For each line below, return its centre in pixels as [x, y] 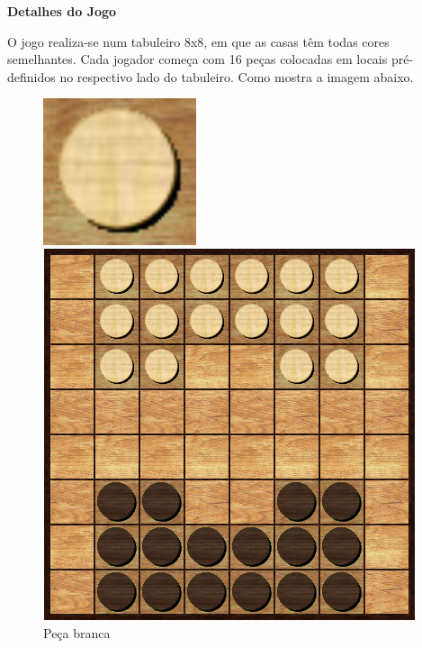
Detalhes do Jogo [62, 11]
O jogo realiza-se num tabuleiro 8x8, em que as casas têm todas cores [198, 41]
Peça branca [77, 633]
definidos [31, 76]
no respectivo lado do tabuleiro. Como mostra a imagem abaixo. [237, 76]
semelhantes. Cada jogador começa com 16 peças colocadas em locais [198, 59]
